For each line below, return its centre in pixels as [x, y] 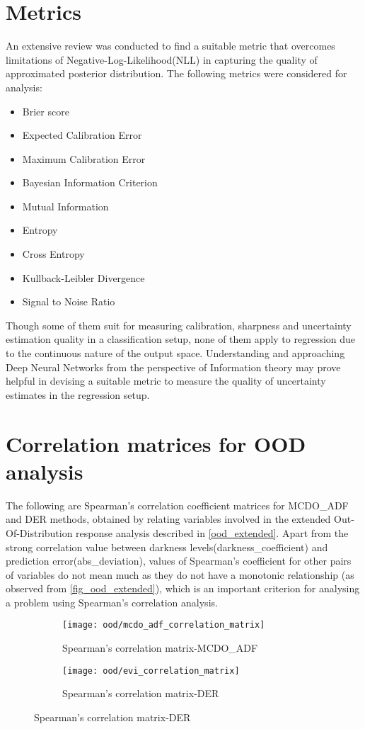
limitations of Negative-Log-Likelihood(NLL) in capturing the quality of [162, 59]
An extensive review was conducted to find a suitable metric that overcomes [170, 46]
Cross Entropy [53, 254]
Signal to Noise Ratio [69, 301]
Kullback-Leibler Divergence [83, 277]
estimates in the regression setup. [78, 394]
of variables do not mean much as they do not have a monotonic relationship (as [180, 574]
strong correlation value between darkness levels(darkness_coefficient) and [167, 547]
